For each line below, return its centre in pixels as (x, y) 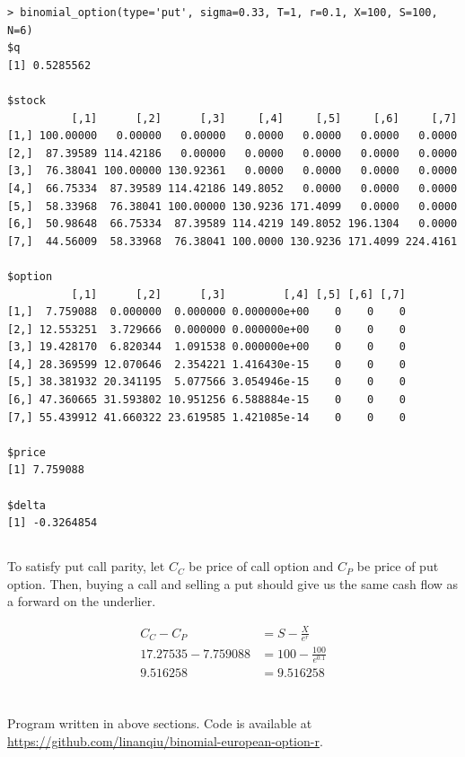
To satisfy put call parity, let (86, 566)
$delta (26, 505)
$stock (26, 100)
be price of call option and (261, 566)
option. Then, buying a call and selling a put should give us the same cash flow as (233, 583)
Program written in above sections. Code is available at (160, 723)
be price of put (398, 566)
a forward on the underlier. (82, 601)
